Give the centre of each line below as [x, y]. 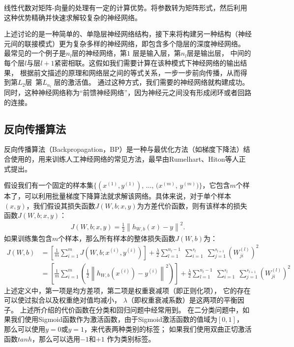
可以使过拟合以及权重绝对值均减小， [62, 300]
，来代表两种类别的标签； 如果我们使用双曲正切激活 [168, 329]
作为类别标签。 [131, 338]
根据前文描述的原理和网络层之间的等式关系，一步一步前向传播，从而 [130, 72]
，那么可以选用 [56, 338]
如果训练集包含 [28, 238]
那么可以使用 [25, 329]
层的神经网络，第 [100, 53]
